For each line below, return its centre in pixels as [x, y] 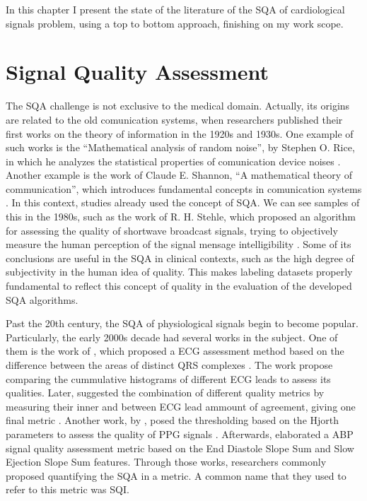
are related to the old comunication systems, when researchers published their [174, 119]
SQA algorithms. [42, 299]
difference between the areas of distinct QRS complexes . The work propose [169, 365]
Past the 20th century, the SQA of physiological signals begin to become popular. [182, 323]
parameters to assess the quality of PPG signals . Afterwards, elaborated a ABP [180, 434]
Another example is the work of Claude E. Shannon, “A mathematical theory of [179, 175]
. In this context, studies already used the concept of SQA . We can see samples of [183, 202]
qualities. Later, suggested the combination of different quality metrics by [165, 393]
